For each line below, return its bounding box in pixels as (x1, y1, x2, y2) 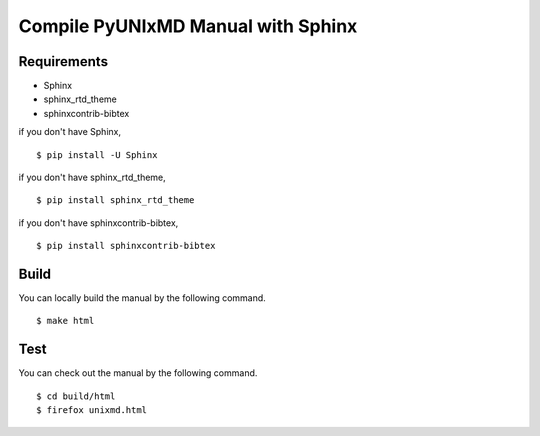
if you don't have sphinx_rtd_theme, (18, 171, 167, 184)
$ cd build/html (36, 390, 116, 402)
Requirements (18, 53, 109, 70)
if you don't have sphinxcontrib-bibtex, (18, 216, 179, 229)
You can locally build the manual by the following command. (18, 292, 267, 304)
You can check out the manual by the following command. (18, 367, 258, 379)
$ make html (36, 315, 95, 327)
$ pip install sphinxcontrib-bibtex (36, 240, 216, 252)
